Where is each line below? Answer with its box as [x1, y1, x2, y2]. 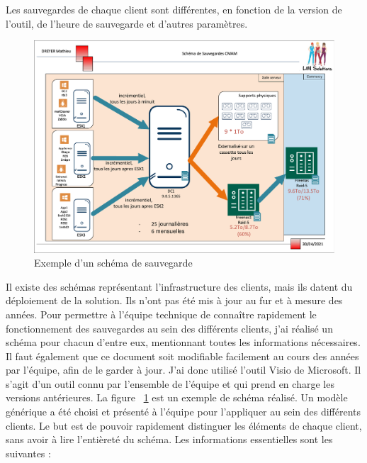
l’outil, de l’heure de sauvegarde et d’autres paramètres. [6, 16, 248, 30]
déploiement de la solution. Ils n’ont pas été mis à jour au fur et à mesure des [6, 293, 343, 308]
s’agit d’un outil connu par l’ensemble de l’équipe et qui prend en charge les [6, 376, 334, 391]
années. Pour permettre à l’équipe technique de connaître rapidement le [6, 306, 317, 321]
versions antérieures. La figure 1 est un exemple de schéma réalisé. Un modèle [6, 390, 348, 405]
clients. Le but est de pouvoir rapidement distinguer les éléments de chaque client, [6, 418, 362, 433]
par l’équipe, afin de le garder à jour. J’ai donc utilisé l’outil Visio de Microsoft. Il [6, 362, 361, 377]
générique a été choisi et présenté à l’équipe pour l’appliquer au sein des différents [6, 404, 361, 419]
